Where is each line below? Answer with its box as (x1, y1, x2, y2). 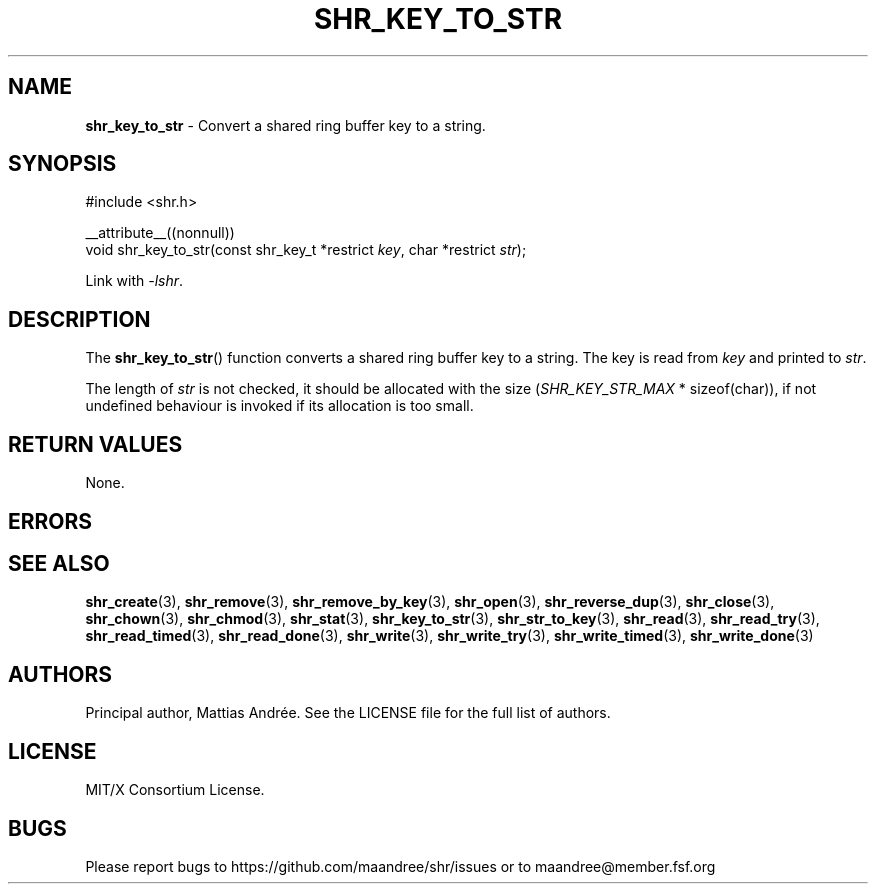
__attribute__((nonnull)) (85, 224, 235, 242)
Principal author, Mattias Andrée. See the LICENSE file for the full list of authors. (85, 704, 611, 722)
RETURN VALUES (8, 431, 183, 457)
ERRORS (8, 508, 93, 534)
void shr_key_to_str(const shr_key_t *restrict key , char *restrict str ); (85, 241, 527, 259)
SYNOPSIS (8, 151, 117, 177)
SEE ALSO (8, 550, 110, 576)
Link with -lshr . (85, 272, 184, 290)
